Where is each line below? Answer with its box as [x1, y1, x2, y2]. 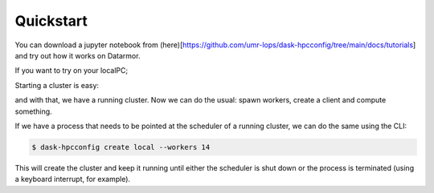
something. [14, 107, 52, 116]
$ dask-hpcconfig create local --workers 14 [31, 143, 211, 151]
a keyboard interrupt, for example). [14, 175, 131, 184]
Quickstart [14, 12, 88, 30]
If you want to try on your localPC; [14, 66, 129, 75]
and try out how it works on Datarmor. [14, 50, 141, 60]
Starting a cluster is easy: [14, 80, 100, 90]
